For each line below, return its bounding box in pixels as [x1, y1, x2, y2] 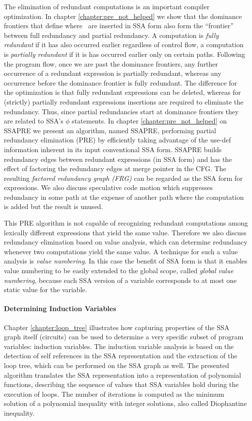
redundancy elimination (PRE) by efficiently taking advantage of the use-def [4, 135, 231, 145]
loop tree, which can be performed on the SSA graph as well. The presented [4, 360, 229, 370]
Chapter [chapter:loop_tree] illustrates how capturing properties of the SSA [4, 322, 230, 332]
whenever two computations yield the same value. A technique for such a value [4, 246, 238, 256]
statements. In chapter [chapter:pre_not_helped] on [72, 116, 227, 126]
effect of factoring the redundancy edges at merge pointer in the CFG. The [4, 163, 226, 174]
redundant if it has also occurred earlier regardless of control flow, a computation [4, 39, 244, 50]
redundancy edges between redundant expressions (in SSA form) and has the [4, 154, 232, 164]
